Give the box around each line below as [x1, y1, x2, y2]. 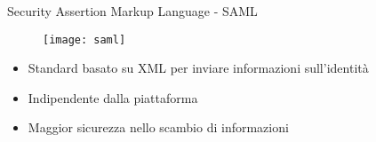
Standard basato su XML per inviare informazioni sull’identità [28, 59, 369, 77]
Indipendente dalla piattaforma [28, 88, 198, 106]
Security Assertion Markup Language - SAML [7, 2, 258, 20]
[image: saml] [43, 33, 126, 46]
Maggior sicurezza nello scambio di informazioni [28, 118, 289, 137]
